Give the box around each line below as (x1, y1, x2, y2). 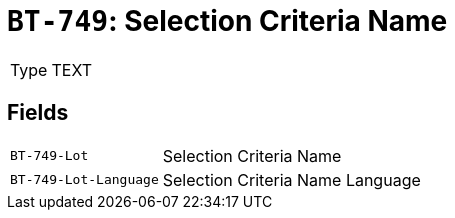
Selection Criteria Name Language (162, 169, 421, 190)
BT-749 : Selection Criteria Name (7, 4, 448, 38)
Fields (7, 100, 69, 126)
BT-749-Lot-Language (10, 172, 159, 188)
